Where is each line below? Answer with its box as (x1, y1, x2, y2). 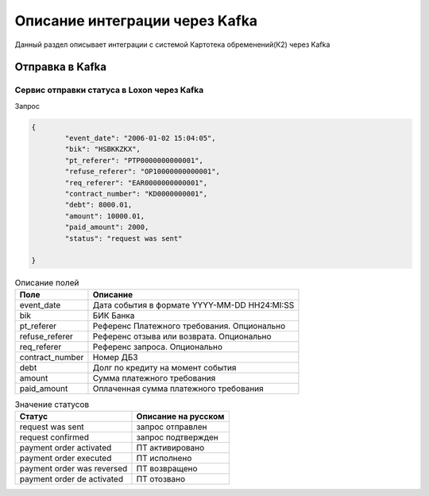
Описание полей (14, 277, 79, 288)
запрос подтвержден (136, 432, 218, 443)
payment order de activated (19, 474, 123, 485)
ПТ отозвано (136, 474, 186, 485)
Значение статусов (14, 398, 90, 409)
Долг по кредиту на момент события (92, 362, 237, 373)
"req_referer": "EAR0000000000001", (64, 178, 208, 187)
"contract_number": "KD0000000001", (64, 189, 208, 199)
